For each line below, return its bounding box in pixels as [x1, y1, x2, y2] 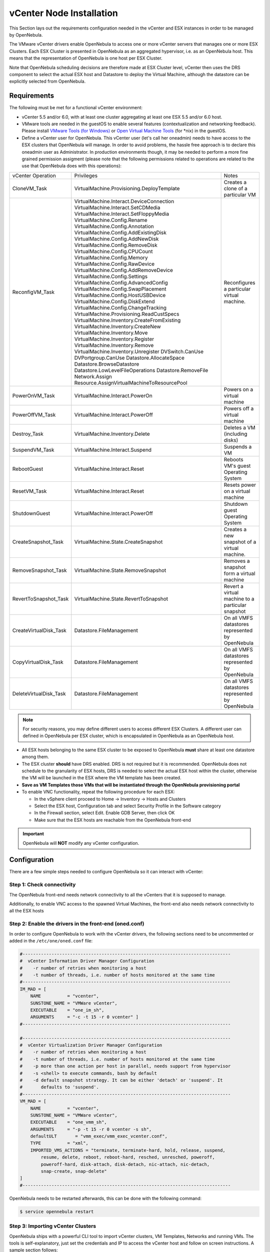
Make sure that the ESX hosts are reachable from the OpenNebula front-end [34, 817, 191, 823]
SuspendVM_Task [12, 446, 54, 453]
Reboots [223, 456, 243, 463]
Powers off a [223, 405, 254, 412]
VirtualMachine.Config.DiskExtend [74, 298, 155, 305]
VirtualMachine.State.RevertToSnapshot [74, 595, 168, 602]
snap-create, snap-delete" [40, 1168, 107, 1174]
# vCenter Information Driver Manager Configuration [19, 958, 154, 964]
